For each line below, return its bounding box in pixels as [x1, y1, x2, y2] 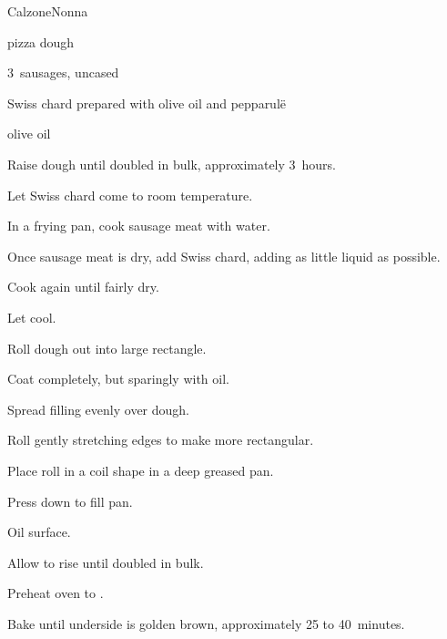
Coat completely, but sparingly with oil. [7, 369, 229, 388]
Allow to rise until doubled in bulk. [7, 552, 204, 572]
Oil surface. [7, 522, 71, 541]
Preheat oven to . [7, 583, 104, 603]
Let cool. [7, 307, 56, 326]
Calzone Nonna [7, 2, 88, 20]
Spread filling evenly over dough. [7, 399, 190, 418]
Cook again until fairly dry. [7, 277, 159, 296]
